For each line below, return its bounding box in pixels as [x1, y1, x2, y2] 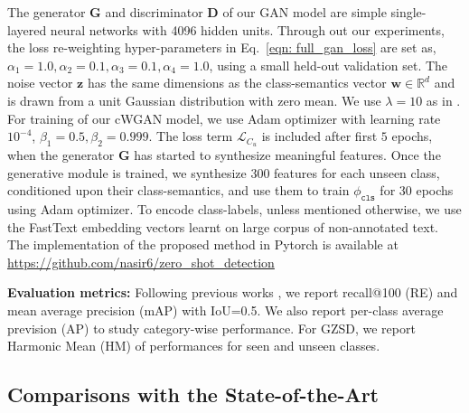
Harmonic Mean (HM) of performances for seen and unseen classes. [7, 336, 380, 355]
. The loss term [148, 127, 233, 145]
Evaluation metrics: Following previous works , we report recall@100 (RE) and [7, 283, 458, 302]
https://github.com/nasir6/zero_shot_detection [7, 252, 275, 271]
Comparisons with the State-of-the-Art [7, 380, 380, 408]
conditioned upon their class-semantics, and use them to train [7, 181, 350, 200]
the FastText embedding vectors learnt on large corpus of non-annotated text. [7, 217, 438, 236]
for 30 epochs [380, 181, 454, 200]
